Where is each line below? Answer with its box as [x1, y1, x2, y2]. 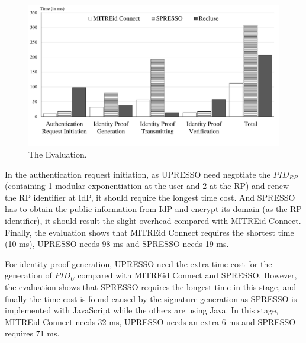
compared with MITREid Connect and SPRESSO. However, [78, 269, 297, 281]
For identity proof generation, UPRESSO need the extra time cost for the [5, 257, 272, 270]
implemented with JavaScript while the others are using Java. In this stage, [5, 304, 279, 316]
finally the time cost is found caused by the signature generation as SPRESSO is [5, 292, 297, 304]
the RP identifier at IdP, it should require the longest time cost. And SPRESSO [5, 191, 295, 203]
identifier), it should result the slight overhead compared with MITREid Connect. [5, 214, 301, 227]
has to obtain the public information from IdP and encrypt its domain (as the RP [5, 203, 302, 215]
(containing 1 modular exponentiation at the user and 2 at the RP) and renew [5, 179, 289, 192]
